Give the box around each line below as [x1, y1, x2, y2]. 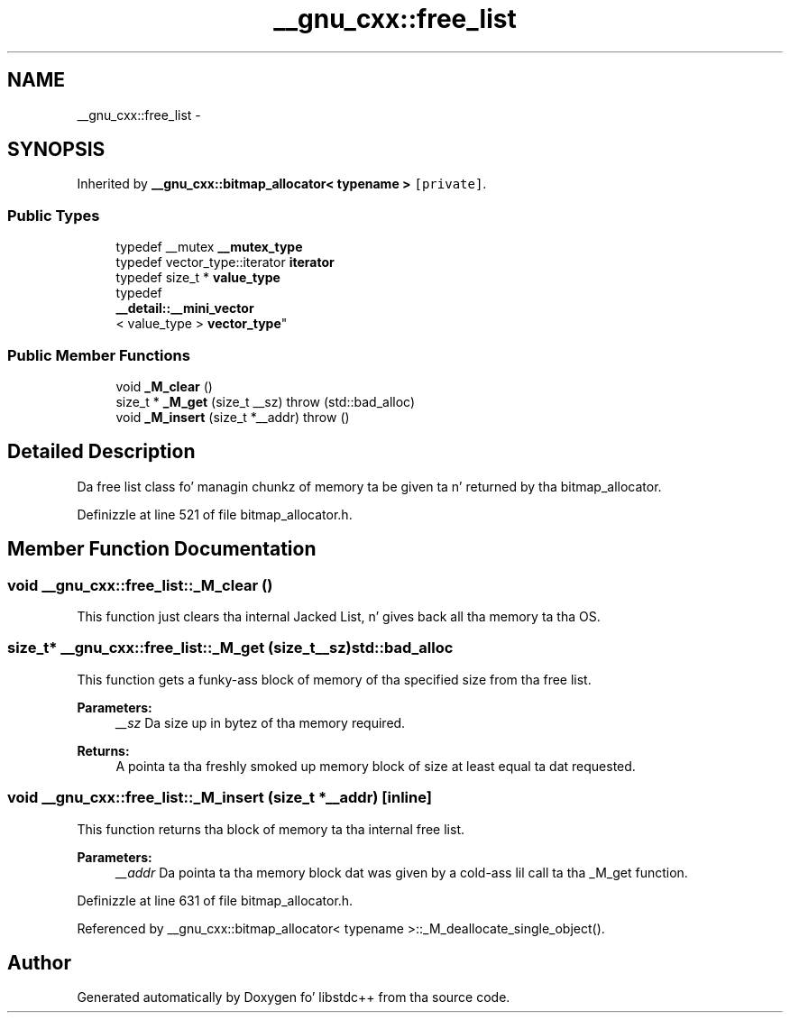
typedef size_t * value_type [115, 270, 280, 286]
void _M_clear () [115, 378, 213, 394]
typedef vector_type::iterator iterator [115, 254, 335, 271]
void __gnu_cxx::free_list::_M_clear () [7, 575, 273, 594]
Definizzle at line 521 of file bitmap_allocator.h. [77, 506, 353, 522]
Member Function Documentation [7, 538, 317, 561]
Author [7, 951, 71, 974]
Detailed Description [7, 440, 196, 464]
